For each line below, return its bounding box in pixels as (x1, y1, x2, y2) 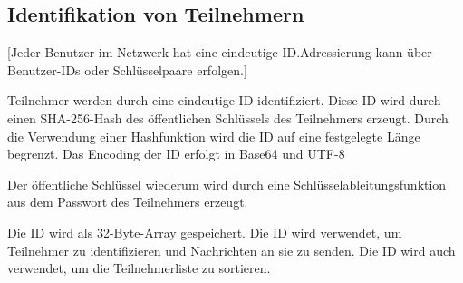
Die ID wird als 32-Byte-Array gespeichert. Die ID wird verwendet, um (7, 222, 402, 241)
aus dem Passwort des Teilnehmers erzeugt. (7, 192, 248, 211)
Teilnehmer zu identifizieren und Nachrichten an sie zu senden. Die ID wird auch (7, 240, 456, 259)
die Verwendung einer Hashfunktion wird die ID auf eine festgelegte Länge (7, 126, 420, 145)
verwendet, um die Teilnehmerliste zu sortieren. (7, 259, 271, 278)
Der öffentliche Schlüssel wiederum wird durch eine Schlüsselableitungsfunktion (7, 174, 447, 193)
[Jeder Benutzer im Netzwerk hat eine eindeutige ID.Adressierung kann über (7, 43, 432, 62)
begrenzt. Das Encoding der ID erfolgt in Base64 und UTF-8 (7, 144, 345, 163)
